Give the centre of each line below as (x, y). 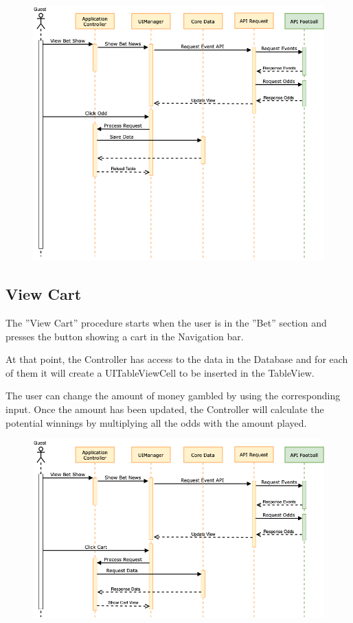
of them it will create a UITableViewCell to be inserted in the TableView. (160, 372)
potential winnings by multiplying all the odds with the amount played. (156, 422)
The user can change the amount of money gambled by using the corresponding (173, 396)
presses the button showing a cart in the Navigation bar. (125, 336)
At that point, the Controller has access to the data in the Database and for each (177, 359)
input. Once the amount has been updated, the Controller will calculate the (165, 409)
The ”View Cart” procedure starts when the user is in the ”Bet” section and (166, 323)
